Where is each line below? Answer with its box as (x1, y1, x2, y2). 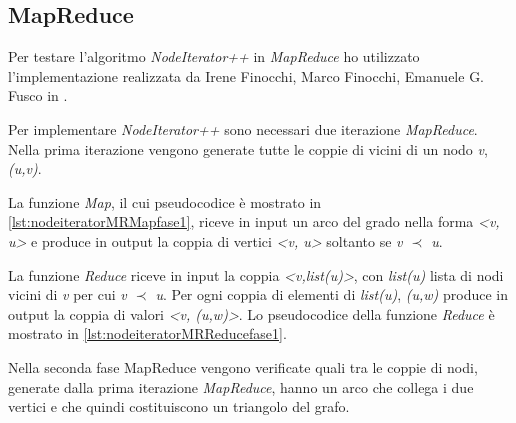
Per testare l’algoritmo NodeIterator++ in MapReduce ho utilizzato (8, 46, 420, 67)
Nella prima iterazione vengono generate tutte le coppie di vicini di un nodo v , (8, 138, 488, 159)
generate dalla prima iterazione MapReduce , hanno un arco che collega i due (8, 376, 474, 397)
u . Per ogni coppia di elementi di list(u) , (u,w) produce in (155, 284, 508, 305)
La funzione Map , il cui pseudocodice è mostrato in (8, 191, 322, 212)
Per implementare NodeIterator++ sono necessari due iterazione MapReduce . (8, 118, 478, 139)
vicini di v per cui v (8, 284, 127, 305)
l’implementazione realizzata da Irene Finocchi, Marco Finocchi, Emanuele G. (8, 65, 485, 86)
